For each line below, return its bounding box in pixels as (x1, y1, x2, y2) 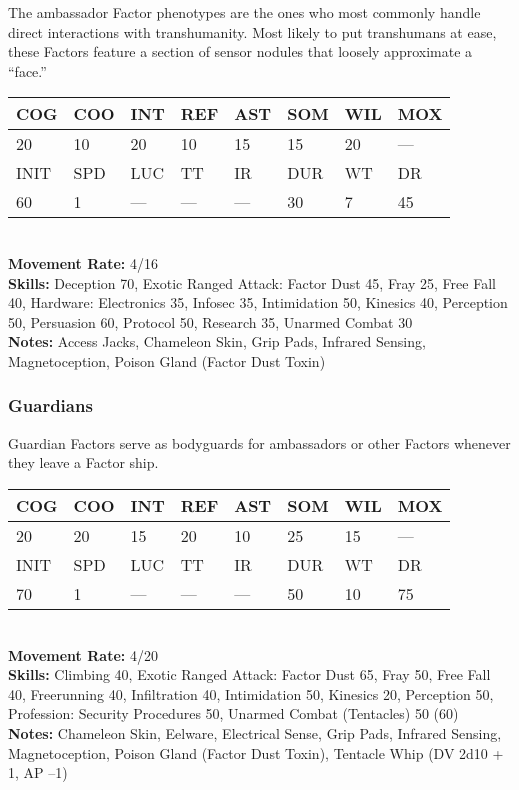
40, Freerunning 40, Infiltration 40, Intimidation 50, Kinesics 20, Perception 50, (8, 683, 494, 704)
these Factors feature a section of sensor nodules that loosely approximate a (8, 41, 473, 62)
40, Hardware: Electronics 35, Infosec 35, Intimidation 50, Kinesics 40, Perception (8, 292, 508, 313)
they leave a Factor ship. (8, 452, 159, 473)
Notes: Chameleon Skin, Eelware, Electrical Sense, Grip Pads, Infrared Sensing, (8, 722, 502, 743)
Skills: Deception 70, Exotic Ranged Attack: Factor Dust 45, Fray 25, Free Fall (8, 272, 496, 293)
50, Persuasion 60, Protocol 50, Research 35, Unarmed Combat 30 (8, 311, 413, 332)
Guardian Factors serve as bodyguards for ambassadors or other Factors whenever (8, 432, 511, 453)
